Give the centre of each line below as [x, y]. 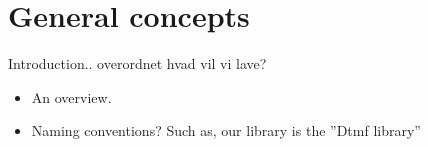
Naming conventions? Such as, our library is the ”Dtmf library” [226, 130]
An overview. [71, 96]
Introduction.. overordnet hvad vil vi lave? [137, 63]
